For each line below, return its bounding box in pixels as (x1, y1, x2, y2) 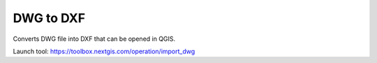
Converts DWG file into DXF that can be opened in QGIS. (13, 35, 176, 43)
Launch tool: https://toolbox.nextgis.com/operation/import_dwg (13, 47, 195, 55)
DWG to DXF (13, 10, 86, 26)
